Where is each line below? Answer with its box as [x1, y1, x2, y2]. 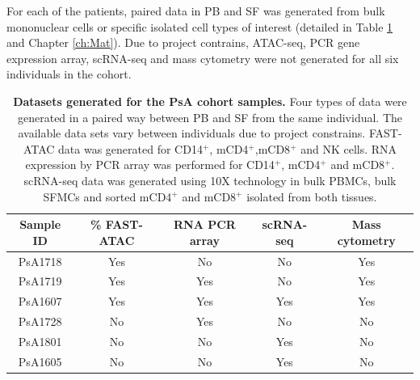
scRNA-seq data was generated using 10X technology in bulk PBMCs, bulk [23, 171, 397, 188]
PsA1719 [18, 272, 62, 289]
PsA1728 [18, 313, 62, 330]
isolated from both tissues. [246, 188, 377, 205]
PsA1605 [18, 353, 62, 369]
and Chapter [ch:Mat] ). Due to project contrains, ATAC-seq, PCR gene [6, 34, 360, 51]
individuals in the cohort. [6, 65, 132, 82]
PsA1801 [18, 332, 62, 349]
